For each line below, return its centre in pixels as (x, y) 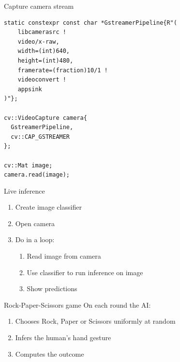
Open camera (35, 223)
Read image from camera (64, 256)
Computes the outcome (50, 354)
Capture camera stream (39, 6)
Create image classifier (48, 207)
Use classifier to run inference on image (85, 272)
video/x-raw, (38, 41)
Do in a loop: (35, 239)
